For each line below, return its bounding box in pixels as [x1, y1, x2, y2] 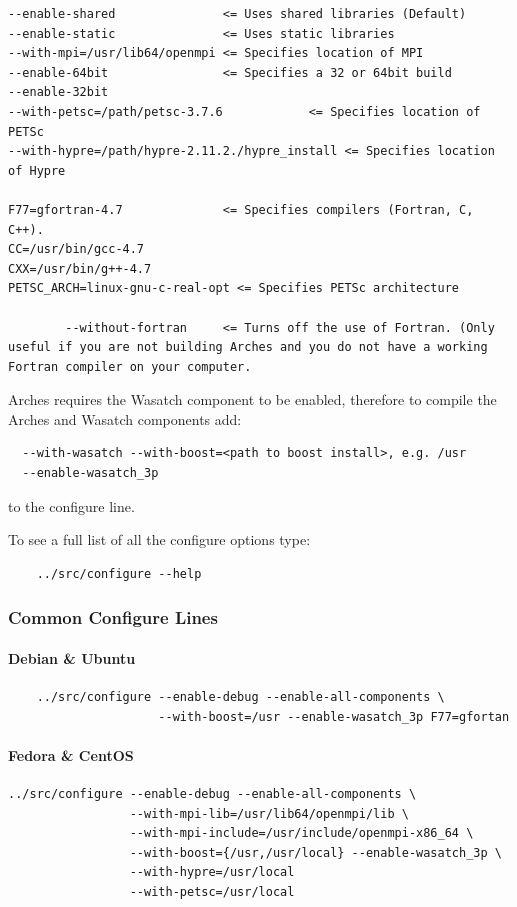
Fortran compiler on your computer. [8, 359, 252, 374]
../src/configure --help [36, 566, 202, 581]
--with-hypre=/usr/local [129, 865, 295, 880]
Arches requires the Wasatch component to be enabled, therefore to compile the [8, 389, 497, 410]
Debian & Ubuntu [8, 647, 136, 668]
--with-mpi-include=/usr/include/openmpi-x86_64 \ [129, 826, 474, 841]
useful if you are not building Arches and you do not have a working [8, 340, 488, 355]
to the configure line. [8, 495, 135, 516]
